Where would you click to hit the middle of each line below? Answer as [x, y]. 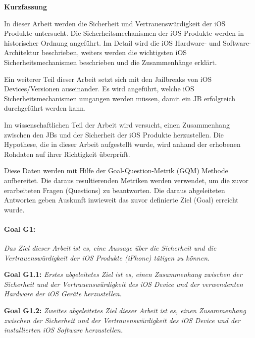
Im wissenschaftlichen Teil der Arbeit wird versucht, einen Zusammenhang [117, 124]
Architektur [22, 52]
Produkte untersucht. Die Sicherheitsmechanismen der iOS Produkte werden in [124, 33]
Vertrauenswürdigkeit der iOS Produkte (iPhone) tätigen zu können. [107, 257]
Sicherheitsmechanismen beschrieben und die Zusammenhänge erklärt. [110, 62]
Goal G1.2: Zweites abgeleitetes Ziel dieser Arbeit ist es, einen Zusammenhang [125, 310]
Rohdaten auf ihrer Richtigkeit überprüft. [67, 154]
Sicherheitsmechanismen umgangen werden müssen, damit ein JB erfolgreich [120, 98]
